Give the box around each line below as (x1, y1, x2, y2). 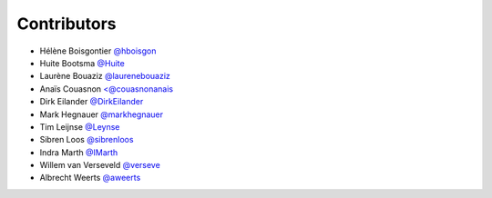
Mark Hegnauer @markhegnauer (39, 109, 164, 120)
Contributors (16, 14, 118, 34)
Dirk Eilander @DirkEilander (39, 96, 144, 107)
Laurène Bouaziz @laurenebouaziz (39, 71, 170, 82)
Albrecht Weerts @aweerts (39, 173, 141, 183)
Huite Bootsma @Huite (39, 57, 125, 68)
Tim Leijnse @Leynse (39, 121, 120, 132)
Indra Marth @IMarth (39, 146, 118, 158)
